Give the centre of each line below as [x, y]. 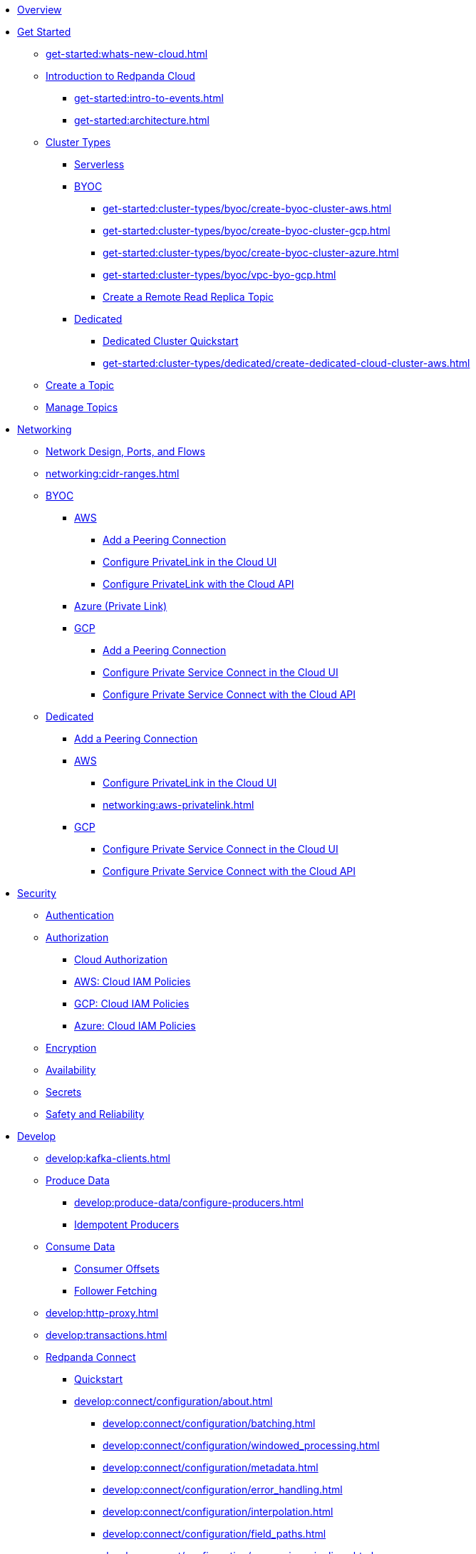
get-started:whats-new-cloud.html [127, 54]
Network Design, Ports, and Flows [125, 451]
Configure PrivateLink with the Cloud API [198, 584]
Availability [71, 1070]
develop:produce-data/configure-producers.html [189, 1202]
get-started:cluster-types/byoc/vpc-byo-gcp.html [219, 275]
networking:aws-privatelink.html [178, 805]
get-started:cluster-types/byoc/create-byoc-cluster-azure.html [251, 253]
